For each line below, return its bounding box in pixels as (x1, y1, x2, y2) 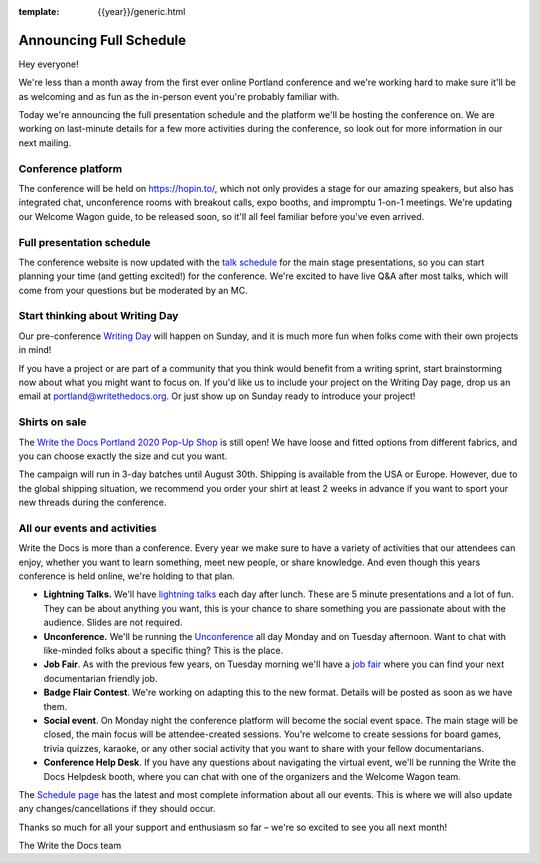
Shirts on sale (18, 415, 87, 429)
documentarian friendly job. (43, 672, 158, 684)
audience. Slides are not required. (43, 616, 183, 629)
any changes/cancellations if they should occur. (18, 803, 216, 815)
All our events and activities (18, 521, 157, 535)
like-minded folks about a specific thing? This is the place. (43, 644, 284, 656)
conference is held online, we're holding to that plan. (18, 570, 235, 582)
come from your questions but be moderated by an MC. (18, 284, 249, 296)
